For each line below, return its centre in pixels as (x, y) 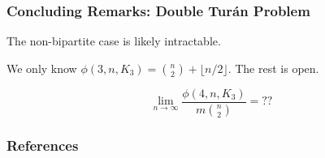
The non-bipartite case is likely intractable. (114, 41)
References (43, 145)
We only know (42, 68)
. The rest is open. (273, 68)
